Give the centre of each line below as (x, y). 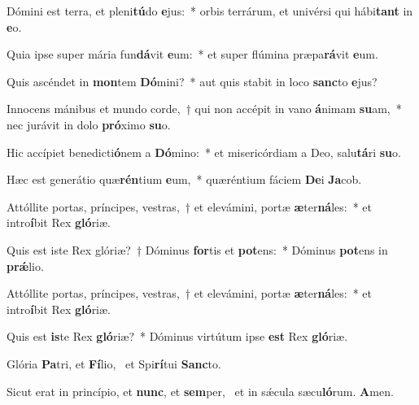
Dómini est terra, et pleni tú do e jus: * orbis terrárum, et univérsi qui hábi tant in (210, 11)
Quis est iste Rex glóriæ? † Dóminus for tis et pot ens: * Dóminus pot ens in (197, 249)
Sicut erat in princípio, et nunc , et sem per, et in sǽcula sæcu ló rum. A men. (200, 391)
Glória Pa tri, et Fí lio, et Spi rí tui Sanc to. (114, 363)
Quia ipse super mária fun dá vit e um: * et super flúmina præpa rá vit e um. (192, 54)
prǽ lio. (25, 266)
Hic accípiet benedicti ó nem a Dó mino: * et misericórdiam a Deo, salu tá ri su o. (204, 152)
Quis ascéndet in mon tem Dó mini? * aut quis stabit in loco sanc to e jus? (192, 81)
